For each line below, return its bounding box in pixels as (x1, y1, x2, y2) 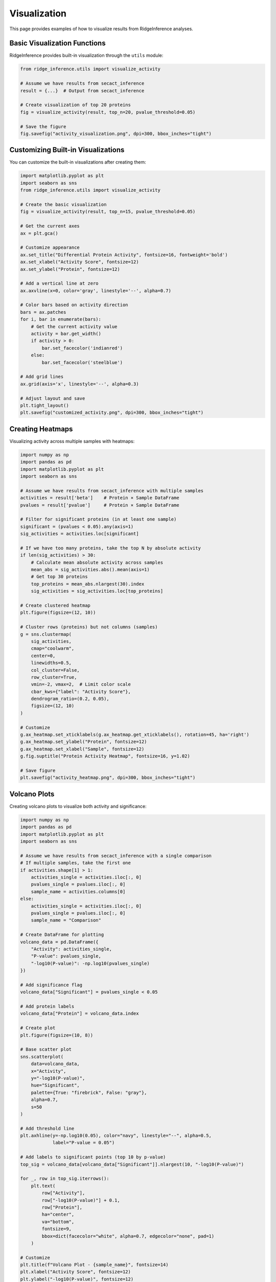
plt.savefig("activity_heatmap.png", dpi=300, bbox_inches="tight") (20, 775, 196, 780)
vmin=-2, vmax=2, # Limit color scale (31, 682, 131, 687)
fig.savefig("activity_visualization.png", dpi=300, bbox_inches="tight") (20, 131, 212, 136)
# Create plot (20, 1025, 56, 1031)
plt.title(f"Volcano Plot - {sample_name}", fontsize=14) (20, 1262, 169, 1268)
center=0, (31, 653, 56, 658)
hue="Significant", (31, 1083, 80, 1088)
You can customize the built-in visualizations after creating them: (9, 159, 146, 165)
